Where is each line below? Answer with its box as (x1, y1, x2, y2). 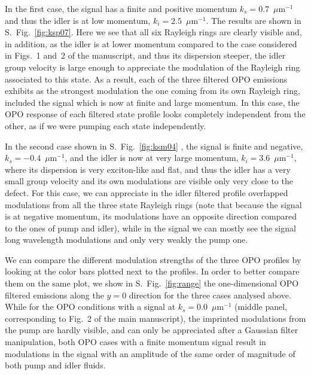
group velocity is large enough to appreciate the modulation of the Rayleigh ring (5, 60, 300, 73)
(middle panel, (234, 300, 288, 313)
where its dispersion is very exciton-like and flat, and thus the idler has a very (5, 163, 291, 175)
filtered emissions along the (5, 288, 104, 301)
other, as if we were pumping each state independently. (5, 119, 206, 132)
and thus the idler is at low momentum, (5, 14, 151, 26)
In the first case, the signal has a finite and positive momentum (5, 2, 237, 14)
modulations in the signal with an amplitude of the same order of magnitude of (5, 347, 295, 359)
